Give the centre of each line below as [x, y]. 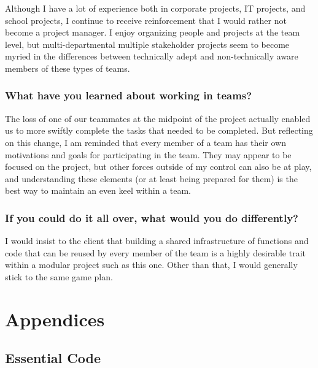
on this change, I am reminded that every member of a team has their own [145, 142]
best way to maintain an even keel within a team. [98, 190]
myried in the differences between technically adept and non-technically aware [152, 56]
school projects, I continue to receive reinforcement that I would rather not [146, 20]
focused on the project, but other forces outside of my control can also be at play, [158, 167]
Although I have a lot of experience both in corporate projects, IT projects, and [155, 8]
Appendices [55, 319]
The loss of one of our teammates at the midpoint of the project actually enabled [158, 118]
